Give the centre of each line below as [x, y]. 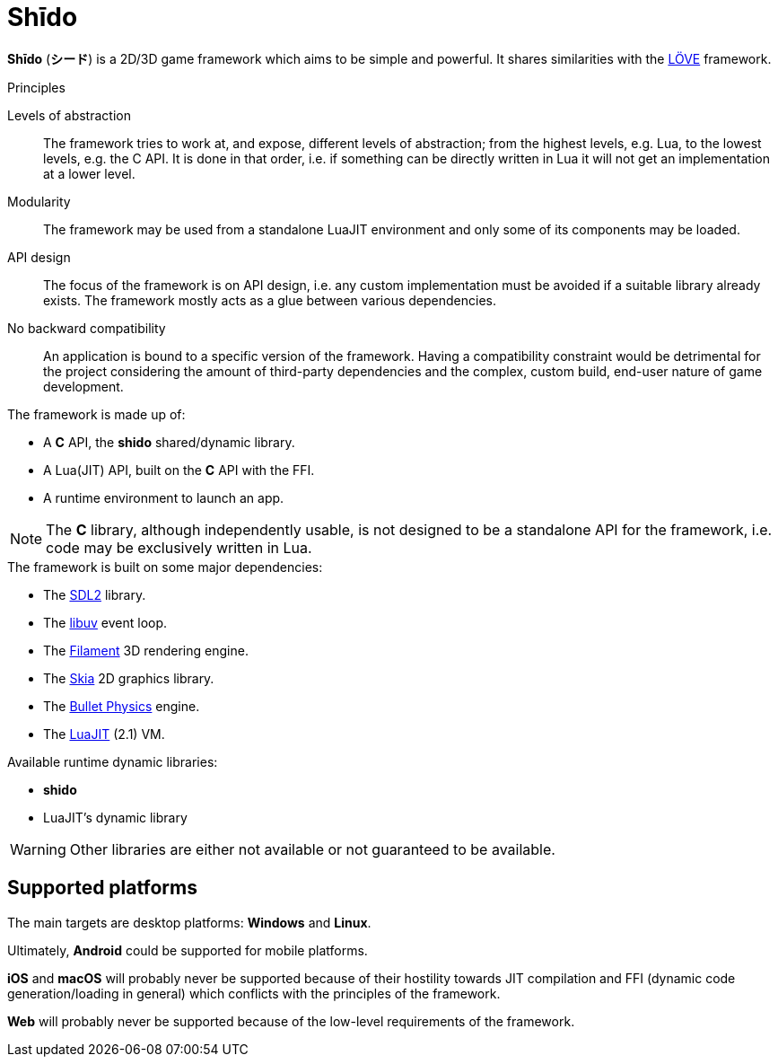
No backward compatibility [87, 328]
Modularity [39, 201]
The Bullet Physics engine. [122, 706]
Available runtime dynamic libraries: [113, 761]
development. [83, 386]
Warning [38, 849]
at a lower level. [89, 173]
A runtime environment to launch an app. [164, 497]
